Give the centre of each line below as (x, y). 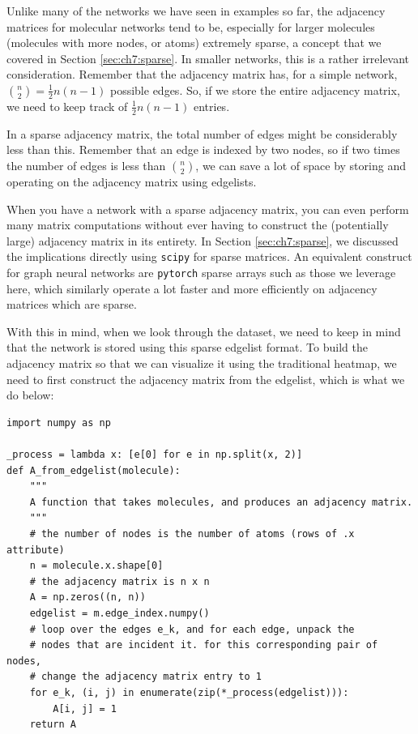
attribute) (36, 550)
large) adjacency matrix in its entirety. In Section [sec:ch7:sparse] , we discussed (203, 240)
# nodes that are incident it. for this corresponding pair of (204, 645)
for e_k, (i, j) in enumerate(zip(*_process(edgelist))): (189, 692)
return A (53, 725)
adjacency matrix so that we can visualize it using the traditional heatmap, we (202, 363)
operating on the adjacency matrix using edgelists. (132, 181)
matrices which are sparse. (72, 304)
